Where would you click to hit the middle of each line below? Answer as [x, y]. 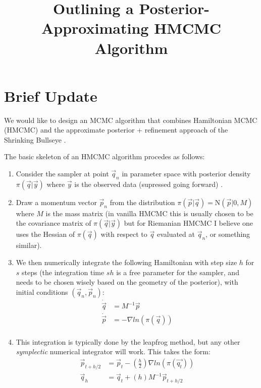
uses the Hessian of [45, 234]
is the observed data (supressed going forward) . [149, 184]
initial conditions [42, 292]
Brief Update [51, 95]
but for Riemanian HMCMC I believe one [189, 223]
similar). [29, 245]
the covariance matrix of [54, 223]
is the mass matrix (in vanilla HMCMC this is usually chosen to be [149, 213]
